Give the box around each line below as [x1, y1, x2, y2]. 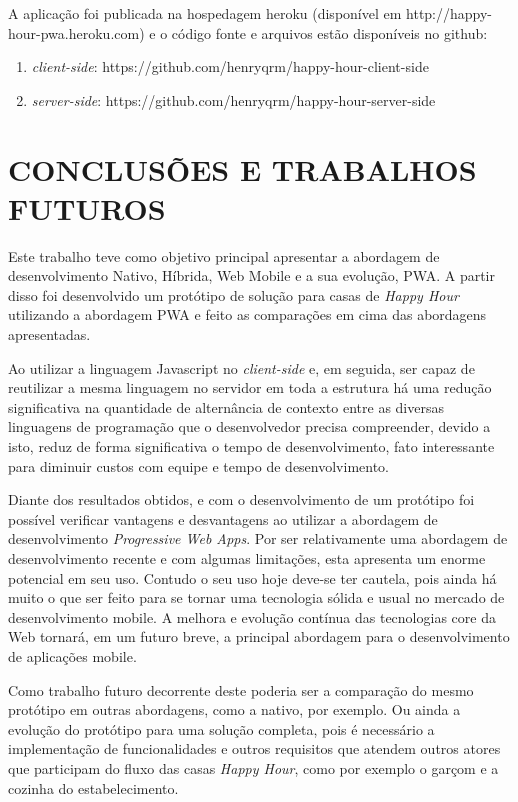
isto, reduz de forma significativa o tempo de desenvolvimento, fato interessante [8, 436, 495, 457]
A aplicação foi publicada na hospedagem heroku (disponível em [8, 3, 402, 23]
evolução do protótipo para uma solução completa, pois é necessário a [8, 718, 435, 739]
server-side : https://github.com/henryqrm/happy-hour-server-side [31, 89, 436, 110]
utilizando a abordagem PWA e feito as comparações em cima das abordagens [8, 304, 487, 325]
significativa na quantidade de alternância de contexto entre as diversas [8, 396, 444, 417]
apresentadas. [8, 324, 91, 345]
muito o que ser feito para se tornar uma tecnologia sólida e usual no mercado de [8, 587, 505, 608]
